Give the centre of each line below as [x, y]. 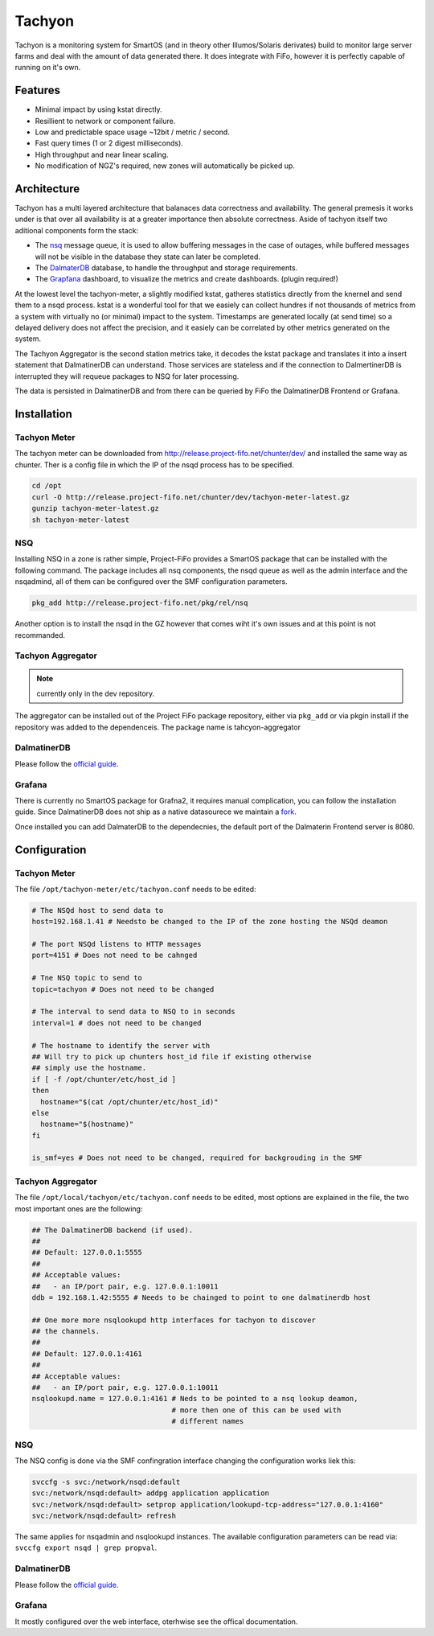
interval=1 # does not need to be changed [117, 1023]
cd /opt [47, 486]
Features [37, 90]
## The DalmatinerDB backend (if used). [112, 1230]
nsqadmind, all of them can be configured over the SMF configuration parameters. [151, 582]
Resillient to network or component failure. [105, 121]
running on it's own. [48, 68]
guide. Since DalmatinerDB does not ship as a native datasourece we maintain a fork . [156, 812]
